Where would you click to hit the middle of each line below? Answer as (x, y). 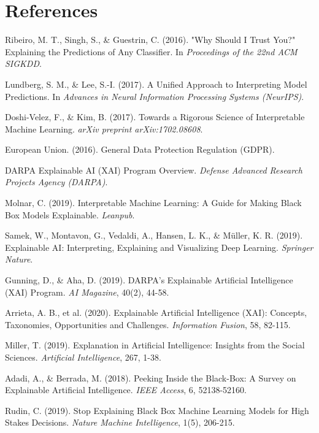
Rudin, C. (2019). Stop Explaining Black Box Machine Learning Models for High (157, 410)
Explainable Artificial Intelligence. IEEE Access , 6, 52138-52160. (126, 390)
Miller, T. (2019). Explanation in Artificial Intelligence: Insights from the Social (155, 345)
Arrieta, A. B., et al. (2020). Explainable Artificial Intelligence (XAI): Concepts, (156, 312)
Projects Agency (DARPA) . (56, 182)
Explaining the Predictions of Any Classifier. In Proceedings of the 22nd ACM (151, 51)
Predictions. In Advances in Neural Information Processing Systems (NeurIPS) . (155, 96)
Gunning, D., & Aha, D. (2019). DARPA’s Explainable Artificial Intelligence (149, 280)
